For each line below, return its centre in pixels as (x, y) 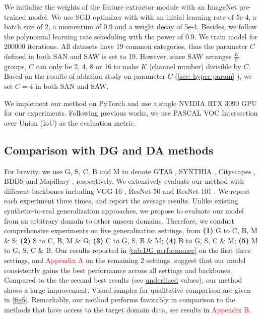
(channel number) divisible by (195, 66)
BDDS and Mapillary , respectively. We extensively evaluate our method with (124, 181)
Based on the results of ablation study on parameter (85, 76)
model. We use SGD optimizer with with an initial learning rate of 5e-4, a (143, 16)
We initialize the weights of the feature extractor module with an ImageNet (121, 7)
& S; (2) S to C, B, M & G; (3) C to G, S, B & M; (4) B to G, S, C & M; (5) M (131, 240)
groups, (15, 66)
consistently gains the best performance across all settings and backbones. (118, 270)
